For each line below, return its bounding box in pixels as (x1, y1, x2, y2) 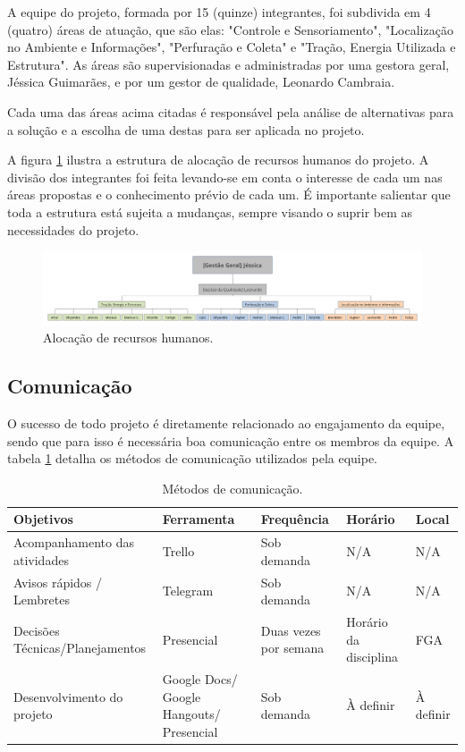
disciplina (346, 647, 398, 666)
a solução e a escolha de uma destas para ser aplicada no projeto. (7, 120, 365, 139)
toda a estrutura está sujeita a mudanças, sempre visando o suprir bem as (7, 202, 413, 221)
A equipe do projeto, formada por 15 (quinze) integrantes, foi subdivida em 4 (7, 3, 431, 21)
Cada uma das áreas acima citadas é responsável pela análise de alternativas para (7, 102, 454, 121)
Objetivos (13, 510, 73, 528)
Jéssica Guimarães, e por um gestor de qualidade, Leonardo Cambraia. (7, 72, 395, 91)
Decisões (13, 621, 60, 639)
